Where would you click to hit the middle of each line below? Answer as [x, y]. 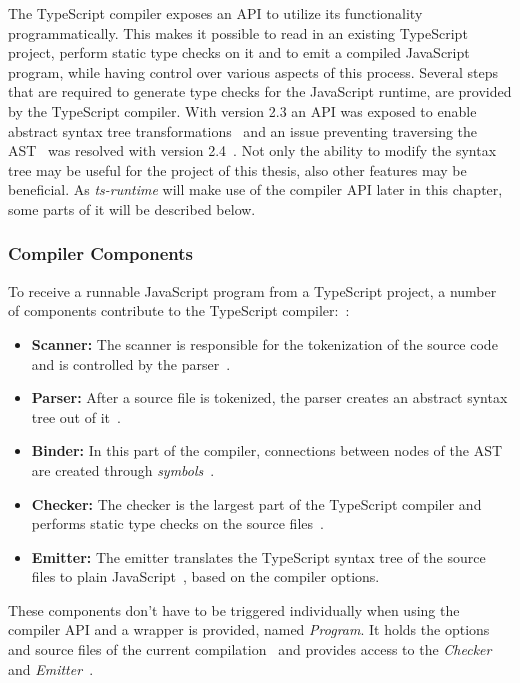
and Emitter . [51, 668]
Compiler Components [101, 253]
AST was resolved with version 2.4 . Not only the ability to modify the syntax [252, 150]
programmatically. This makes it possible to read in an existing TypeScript [238, 32]
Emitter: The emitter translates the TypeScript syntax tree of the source [258, 556]
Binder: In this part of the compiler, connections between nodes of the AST [267, 450]
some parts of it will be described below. [132, 208]
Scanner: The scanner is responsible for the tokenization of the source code [264, 343]
